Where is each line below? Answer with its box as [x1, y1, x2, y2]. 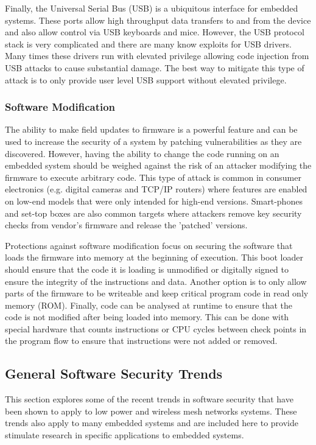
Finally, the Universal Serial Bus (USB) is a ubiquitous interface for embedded [5, 2, 298, 14]
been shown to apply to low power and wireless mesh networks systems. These [5, 404, 297, 417]
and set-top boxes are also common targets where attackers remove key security [5, 206, 302, 219]
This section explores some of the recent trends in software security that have [5, 393, 293, 405]
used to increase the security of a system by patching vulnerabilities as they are [5, 135, 302, 147]
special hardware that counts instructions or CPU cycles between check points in [5, 322, 307, 335]
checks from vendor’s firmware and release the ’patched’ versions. [5, 219, 248, 231]
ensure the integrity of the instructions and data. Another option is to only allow [5, 275, 307, 287]
